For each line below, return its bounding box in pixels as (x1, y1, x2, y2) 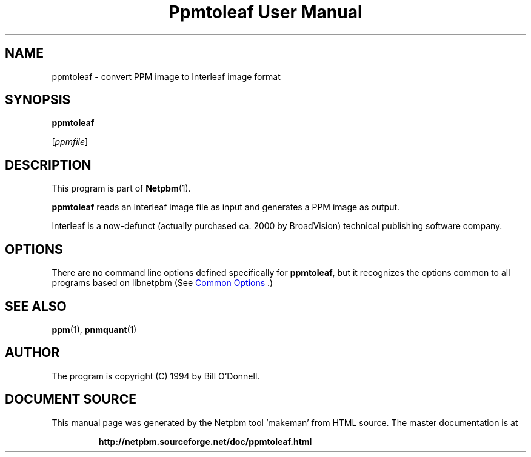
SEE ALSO (5, 298, 67, 314)
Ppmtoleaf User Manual (169, 2, 362, 22)
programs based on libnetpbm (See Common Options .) (52, 278, 273, 289)
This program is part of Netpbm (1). (52, 183, 191, 194)
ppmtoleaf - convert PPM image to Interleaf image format (52, 71, 281, 82)
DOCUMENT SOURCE (5, 392, 136, 407)
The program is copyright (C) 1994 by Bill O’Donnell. (52, 370, 260, 381)
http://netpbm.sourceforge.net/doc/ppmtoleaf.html (98, 436, 312, 447)
